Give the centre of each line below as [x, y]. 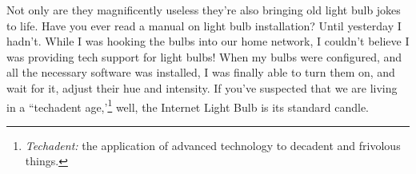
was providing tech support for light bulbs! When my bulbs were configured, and [204, 56]
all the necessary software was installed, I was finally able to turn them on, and [201, 72]
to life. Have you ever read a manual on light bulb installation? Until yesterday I [204, 25]
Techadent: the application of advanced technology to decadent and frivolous [213, 145]
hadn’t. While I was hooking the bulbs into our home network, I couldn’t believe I [208, 41]
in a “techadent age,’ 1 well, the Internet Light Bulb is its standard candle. [188, 105]
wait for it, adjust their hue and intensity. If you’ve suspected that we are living [202, 87]
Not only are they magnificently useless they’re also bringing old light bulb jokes [204, 10]
